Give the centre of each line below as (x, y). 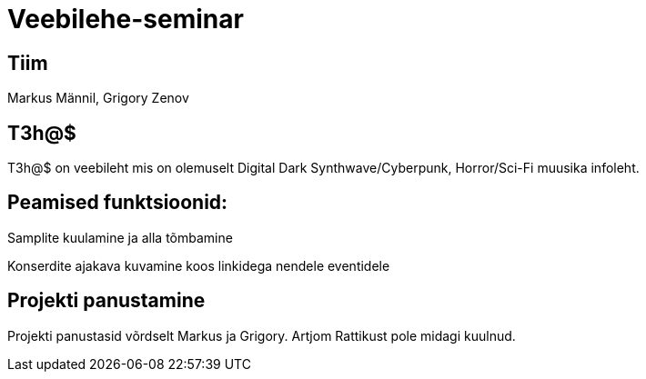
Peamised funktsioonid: (118, 203)
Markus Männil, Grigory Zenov (98, 98)
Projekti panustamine (106, 301)
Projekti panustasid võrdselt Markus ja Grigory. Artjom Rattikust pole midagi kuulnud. (262, 335)
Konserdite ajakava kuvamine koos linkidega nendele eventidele (199, 265)
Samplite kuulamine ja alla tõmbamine (120, 237)
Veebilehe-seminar (126, 19)
